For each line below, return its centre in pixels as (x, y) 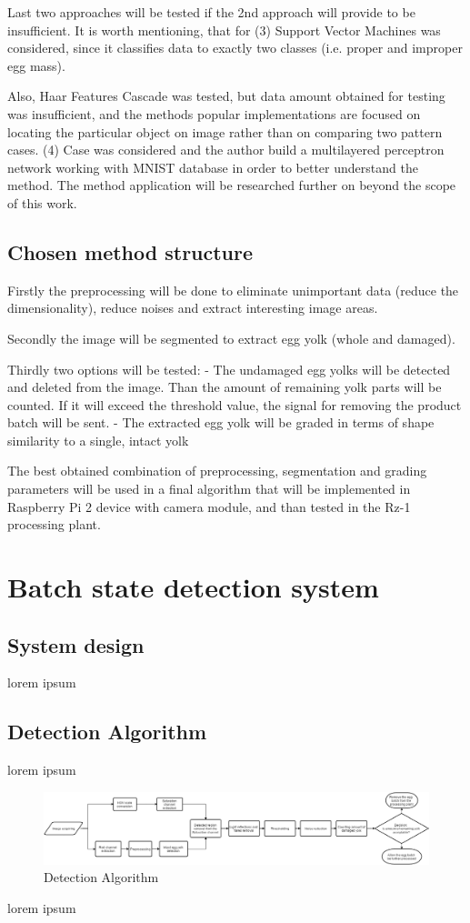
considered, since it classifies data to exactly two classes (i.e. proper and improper (235, 48)
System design (76, 644)
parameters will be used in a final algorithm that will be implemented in (209, 489)
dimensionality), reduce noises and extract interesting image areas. (193, 308)
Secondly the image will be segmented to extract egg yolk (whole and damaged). (231, 338)
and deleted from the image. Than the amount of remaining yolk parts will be (225, 387)
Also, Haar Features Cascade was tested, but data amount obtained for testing (226, 96)
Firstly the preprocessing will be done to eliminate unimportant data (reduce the (233, 290)
